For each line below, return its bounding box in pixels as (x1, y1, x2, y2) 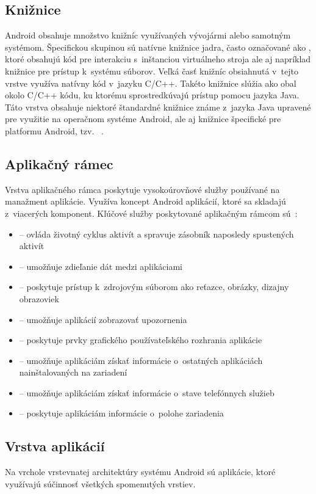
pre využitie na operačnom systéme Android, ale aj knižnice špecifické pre (5, 112, 281, 125)
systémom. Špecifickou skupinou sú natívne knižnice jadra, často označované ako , (5, 40, 311, 53)
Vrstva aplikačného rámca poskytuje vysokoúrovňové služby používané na (5, 183, 280, 195)
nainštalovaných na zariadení (19, 366, 127, 379)
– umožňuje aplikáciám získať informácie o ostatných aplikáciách (19, 354, 263, 366)
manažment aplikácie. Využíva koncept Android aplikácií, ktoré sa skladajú (5, 195, 286, 208)
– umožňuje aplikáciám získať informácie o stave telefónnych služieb (19, 386, 275, 399)
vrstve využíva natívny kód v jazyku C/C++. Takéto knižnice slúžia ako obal (5, 76, 296, 89)
